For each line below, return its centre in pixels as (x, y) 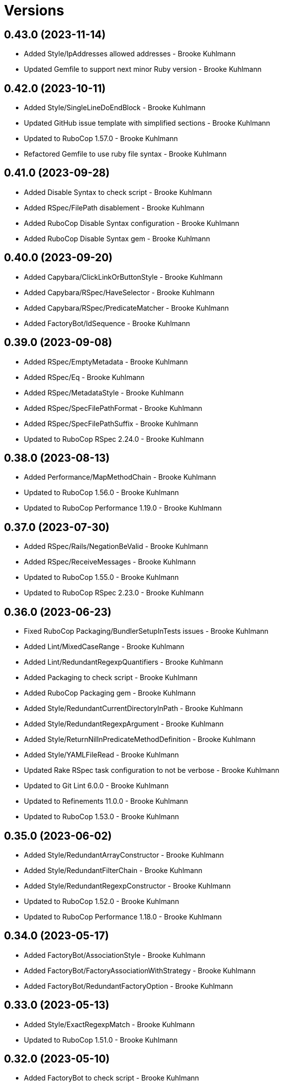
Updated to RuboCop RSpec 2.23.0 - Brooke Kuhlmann (114, 593)
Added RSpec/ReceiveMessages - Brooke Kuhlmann (110, 562)
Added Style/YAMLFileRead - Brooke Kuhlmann (101, 755)
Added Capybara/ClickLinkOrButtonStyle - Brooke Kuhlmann (123, 277)
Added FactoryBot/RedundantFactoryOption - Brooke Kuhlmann (129, 986)
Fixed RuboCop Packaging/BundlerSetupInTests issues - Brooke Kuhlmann (146, 631)
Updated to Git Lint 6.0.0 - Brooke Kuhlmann (96, 786)
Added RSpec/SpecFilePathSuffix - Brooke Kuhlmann (111, 423)
